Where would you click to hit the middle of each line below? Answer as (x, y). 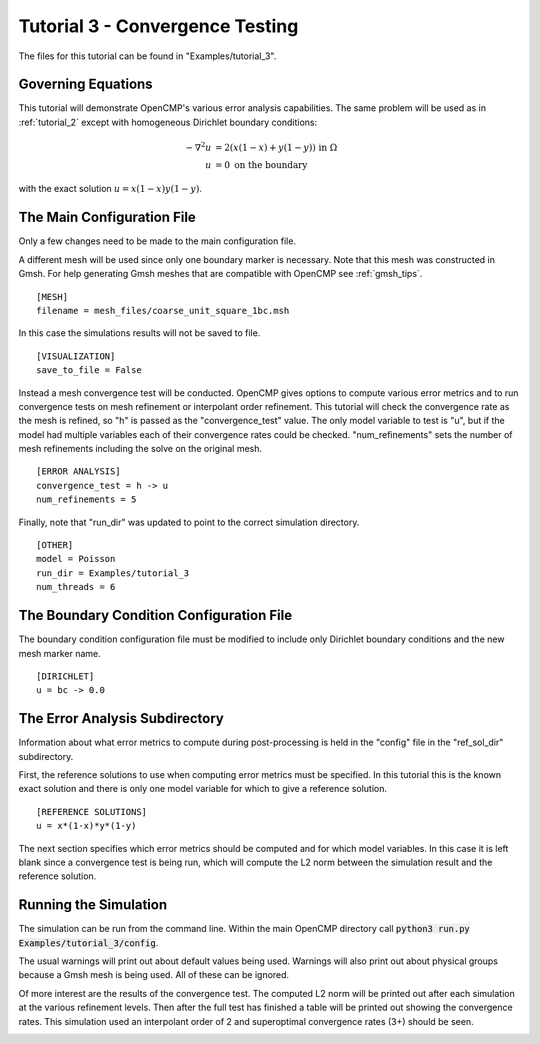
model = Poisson (76, 559)
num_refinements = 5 (86, 499)
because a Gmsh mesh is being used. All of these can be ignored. (154, 975)
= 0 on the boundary (261, 164)
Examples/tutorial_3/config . (88, 942)
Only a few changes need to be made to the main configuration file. (157, 241)
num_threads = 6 (76, 587)
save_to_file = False (89, 370)
